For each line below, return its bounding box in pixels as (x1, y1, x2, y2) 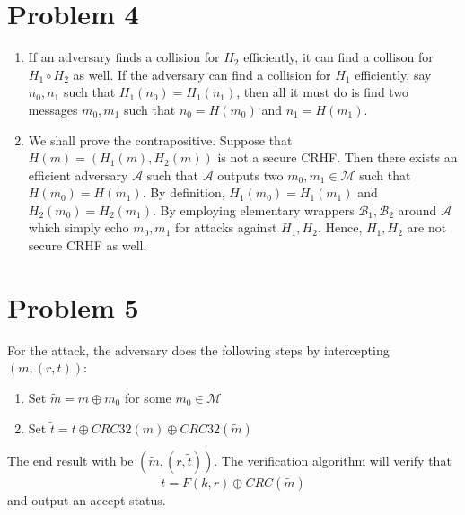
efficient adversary (28, 165, 128, 184)
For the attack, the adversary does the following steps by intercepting (7, 340, 390, 359)
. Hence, (317, 218, 363, 237)
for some (124, 388, 171, 406)
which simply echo (28, 218, 129, 237)
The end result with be (7, 450, 134, 469)
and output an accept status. (7, 490, 166, 509)
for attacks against (175, 218, 277, 237)
